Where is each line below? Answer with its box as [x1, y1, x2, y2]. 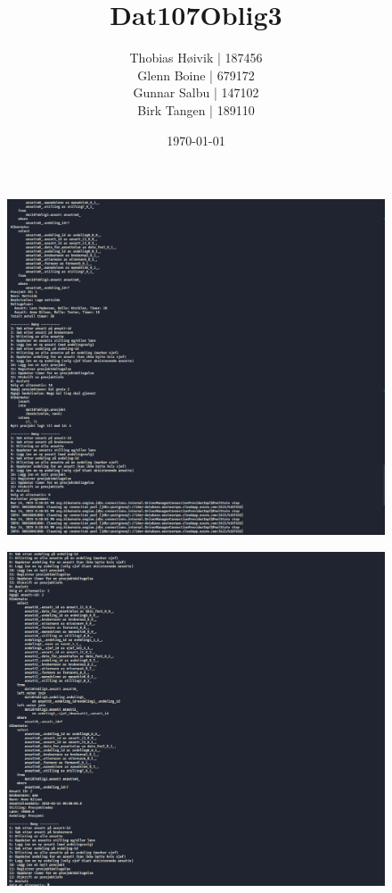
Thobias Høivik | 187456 [129, 48, 263, 67]
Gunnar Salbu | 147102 [133, 83, 259, 102]
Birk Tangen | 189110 [137, 100, 255, 119]
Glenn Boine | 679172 [137, 65, 255, 84]
